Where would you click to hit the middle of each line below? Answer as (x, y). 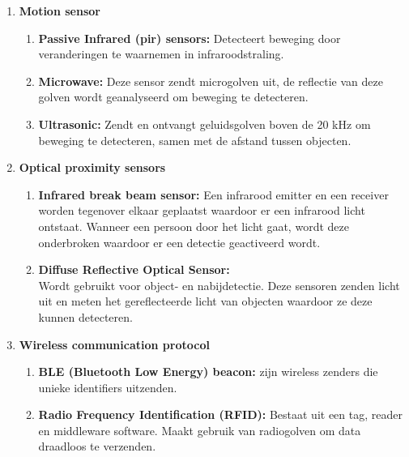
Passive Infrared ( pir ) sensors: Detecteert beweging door (190, 38)
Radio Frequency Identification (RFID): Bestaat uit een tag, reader (220, 414)
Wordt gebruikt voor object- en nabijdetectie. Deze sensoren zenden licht (219, 285)
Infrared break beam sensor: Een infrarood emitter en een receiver (213, 194)
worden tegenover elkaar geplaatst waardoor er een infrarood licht (202, 210)
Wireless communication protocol (114, 344)
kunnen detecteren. (85, 316)
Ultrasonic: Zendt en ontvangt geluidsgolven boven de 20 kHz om (204, 124)
